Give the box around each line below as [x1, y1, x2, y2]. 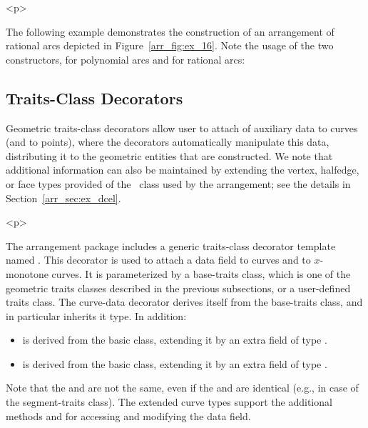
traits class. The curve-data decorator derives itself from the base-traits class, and [6, 294, 363, 309]
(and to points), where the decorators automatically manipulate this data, [6, 134, 329, 149]
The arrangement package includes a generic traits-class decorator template [6, 238, 336, 253]
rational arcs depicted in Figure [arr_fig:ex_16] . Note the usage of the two [6, 38, 334, 53]
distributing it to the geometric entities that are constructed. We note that [6, 148, 333, 163]
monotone [6, 266, 48, 281]
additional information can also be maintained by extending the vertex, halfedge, [6, 162, 359, 177]
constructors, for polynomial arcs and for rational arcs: [6, 51, 245, 66]
